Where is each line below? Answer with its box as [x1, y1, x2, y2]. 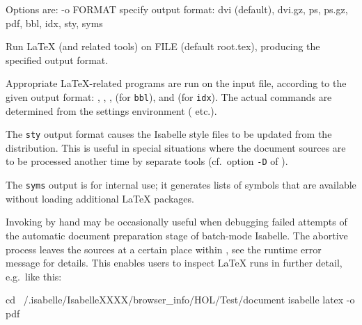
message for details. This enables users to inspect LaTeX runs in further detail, [6, 255, 343, 270]
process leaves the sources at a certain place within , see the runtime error [6, 241, 322, 256]
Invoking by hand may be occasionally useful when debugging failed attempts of [6, 214, 347, 229]
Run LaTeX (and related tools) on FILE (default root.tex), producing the [6, 39, 320, 54]
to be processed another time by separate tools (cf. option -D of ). [6, 154, 288, 168]
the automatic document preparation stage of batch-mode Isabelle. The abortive [6, 228, 348, 242]
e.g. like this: [6, 269, 62, 283]
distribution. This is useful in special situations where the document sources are [6, 140, 346, 154]
